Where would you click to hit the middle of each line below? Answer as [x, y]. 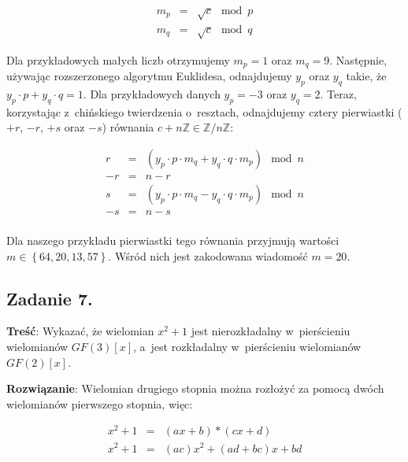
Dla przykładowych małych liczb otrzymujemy [118, 59]
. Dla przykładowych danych [152, 93]
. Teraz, [338, 93]
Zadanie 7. [50, 298]
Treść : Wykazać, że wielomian [80, 331]
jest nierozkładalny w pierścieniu [271, 331]
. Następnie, [358, 59]
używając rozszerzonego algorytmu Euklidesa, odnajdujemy [149, 76]
